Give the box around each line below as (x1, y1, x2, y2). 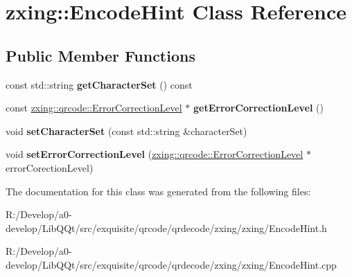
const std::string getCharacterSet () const (6, 77, 193, 91)
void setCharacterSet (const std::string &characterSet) (6, 123, 247, 138)
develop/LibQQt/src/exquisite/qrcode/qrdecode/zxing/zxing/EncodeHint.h (6, 220, 327, 235)
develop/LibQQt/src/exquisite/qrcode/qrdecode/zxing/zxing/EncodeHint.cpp (6, 257, 337, 271)
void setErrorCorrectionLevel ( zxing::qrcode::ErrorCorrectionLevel (6, 147, 303, 161)
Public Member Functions (6, 44, 195, 66)
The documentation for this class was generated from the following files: (6, 184, 311, 198)
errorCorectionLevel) (6, 160, 94, 175)
